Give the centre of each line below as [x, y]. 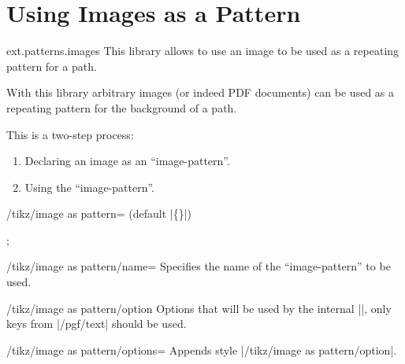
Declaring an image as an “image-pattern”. [127, 161]
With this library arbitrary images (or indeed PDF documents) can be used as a [201, 92]
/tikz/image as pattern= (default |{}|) [99, 213]
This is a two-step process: [70, 134]
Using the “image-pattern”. [90, 187]
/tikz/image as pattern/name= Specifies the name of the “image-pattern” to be [199, 266]
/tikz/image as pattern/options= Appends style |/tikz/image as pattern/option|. [202, 349]
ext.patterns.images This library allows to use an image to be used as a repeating [203, 51]
